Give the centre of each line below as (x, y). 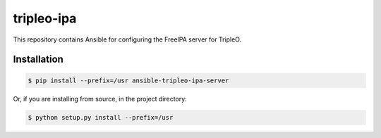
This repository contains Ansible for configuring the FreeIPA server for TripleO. (127, 39)
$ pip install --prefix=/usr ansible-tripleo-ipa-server (128, 80)
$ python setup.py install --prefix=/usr (101, 117)
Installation (38, 59)
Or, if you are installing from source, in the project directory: (100, 99)
